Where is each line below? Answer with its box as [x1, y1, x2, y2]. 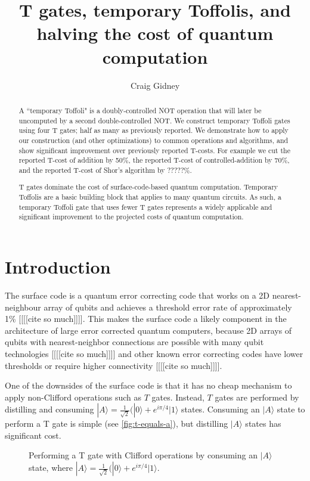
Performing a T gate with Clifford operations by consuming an [29, 449, 258, 461]
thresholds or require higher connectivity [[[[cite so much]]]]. [5, 359, 222, 371]
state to [277, 403, 305, 415]
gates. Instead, [151, 390, 204, 403]
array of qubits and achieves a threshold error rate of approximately [44, 300, 292, 313]
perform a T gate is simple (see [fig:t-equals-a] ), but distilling [5, 417, 228, 430]
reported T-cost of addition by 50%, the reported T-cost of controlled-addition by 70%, [18, 155, 290, 165]
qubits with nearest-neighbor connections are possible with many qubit [5, 336, 264, 348]
